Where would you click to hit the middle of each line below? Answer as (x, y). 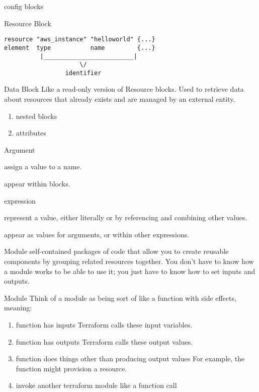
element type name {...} (80, 48)
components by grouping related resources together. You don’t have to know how (129, 261)
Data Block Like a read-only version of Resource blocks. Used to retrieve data (124, 89)
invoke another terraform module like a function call (96, 385)
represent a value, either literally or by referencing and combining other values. (126, 217)
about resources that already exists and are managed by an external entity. (120, 99)
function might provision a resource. (71, 368)
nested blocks (36, 116)
